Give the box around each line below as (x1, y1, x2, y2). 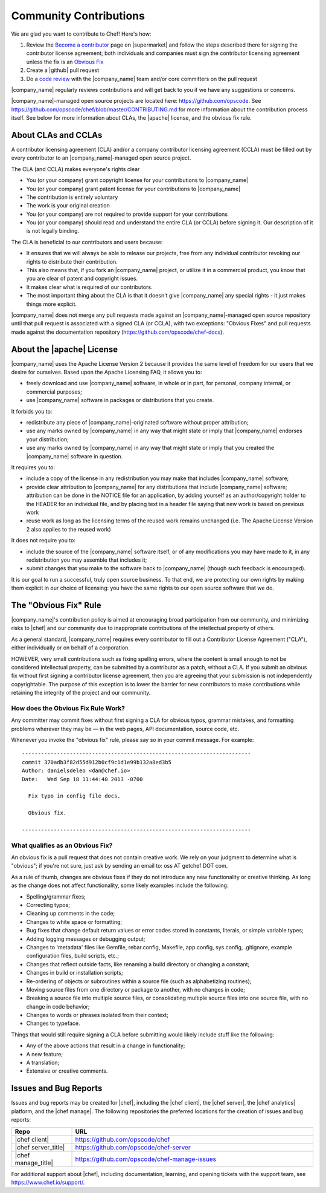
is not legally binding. (26, 227, 80, 235)
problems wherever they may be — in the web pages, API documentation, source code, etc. (11, 725, 240, 732)
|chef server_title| (14, 1143, 65, 1151)
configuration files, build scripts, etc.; (26, 952, 119, 960)
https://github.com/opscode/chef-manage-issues (75, 1155, 217, 1163)
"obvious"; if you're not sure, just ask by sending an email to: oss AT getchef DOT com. (11, 862, 228, 870)
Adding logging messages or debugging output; (26, 935, 145, 943)
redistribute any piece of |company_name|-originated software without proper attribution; (26, 419, 249, 426)
